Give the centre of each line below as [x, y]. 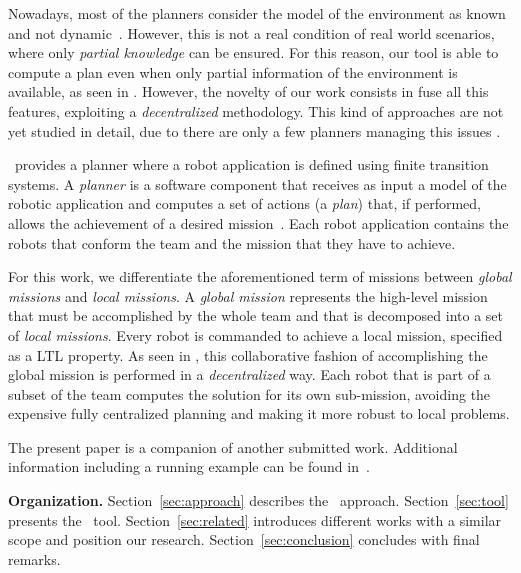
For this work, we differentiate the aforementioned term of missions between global [260, 276]
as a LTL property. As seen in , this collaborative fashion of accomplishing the [248, 354]
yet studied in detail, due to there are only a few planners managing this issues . [254, 130]
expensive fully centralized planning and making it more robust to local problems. [259, 413]
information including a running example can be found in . [189, 466]
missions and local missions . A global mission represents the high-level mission [248, 295]
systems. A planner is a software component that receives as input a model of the [257, 183]
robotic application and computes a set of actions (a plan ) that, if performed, [244, 203]
